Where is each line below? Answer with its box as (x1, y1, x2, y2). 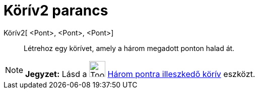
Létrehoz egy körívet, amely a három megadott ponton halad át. (24, 43, 235, 52)
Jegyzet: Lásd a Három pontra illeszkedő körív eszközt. (25, 68, 255, 79)
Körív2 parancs (4, 2, 108, 19)
